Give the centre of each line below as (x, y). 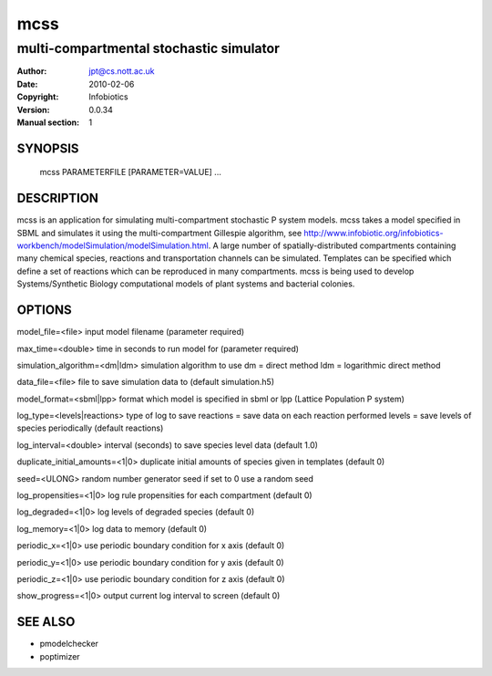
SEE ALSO (46, 622)
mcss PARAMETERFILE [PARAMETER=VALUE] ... (131, 172)
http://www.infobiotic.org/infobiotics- (374, 233)
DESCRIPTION (58, 198)
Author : (32, 71)
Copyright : (38, 97)
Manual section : (48, 122)
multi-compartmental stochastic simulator (148, 48)
